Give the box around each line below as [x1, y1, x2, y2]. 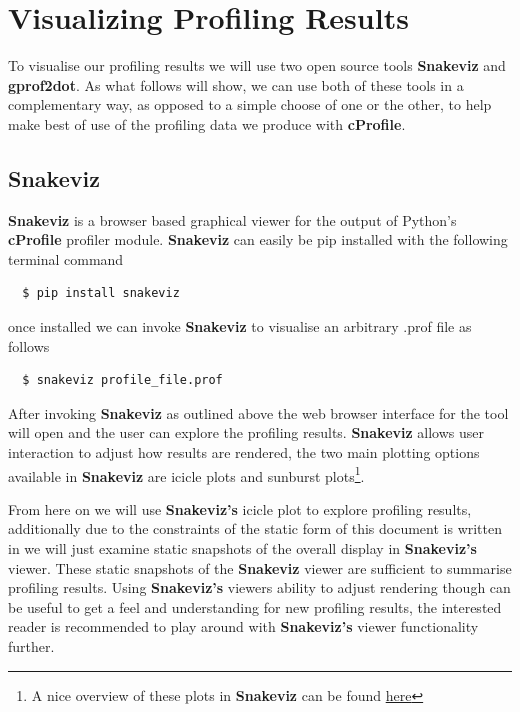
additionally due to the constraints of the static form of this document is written [8, 518, 503, 539]
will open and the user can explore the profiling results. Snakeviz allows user [8, 422, 485, 443]
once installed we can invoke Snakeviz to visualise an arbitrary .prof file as [8, 316, 472, 337]
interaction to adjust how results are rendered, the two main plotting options [8, 442, 480, 463]
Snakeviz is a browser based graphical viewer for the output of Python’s [8, 209, 457, 230]
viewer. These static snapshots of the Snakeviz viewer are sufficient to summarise [8, 557, 512, 578]
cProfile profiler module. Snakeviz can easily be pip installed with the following [8, 229, 508, 250]
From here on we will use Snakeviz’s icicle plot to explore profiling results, [8, 498, 472, 519]
